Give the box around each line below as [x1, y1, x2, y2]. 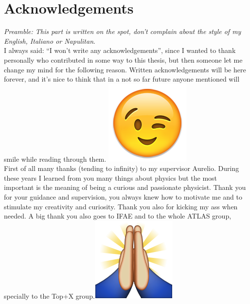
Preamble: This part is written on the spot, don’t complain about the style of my [4, 26, 241, 36]
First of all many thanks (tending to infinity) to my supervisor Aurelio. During [4, 163, 239, 173]
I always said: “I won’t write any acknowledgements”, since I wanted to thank [4, 45, 236, 55]
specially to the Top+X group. [4, 290, 95, 301]
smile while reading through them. [4, 153, 107, 164]
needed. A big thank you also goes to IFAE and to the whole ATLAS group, [4, 211, 232, 221]
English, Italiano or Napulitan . [4, 35, 95, 46]
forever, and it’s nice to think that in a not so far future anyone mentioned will [4, 74, 240, 84]
